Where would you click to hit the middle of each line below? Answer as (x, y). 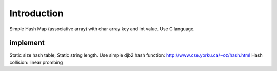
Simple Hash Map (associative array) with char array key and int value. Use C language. (102, 29)
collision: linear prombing (36, 62)
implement (27, 43)
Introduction (36, 13)
